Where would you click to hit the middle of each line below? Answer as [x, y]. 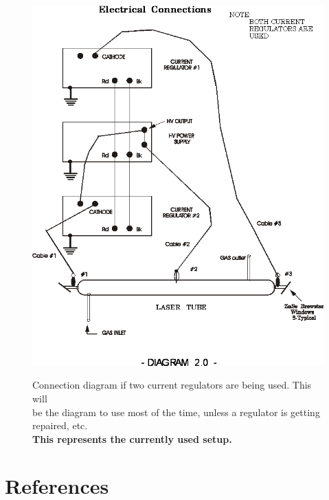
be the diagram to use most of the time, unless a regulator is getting [176, 412]
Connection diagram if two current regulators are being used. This [172, 385]
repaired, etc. [60, 425]
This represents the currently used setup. [132, 438]
